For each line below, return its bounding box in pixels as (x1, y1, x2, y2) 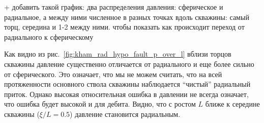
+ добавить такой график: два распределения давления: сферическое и (4, 2, 223, 12)
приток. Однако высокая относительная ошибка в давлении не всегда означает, (4, 88, 249, 99)
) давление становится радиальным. (70, 108, 181, 119)
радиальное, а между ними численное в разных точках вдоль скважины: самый (4, 11, 249, 22)
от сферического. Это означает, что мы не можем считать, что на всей (4, 68, 222, 79)
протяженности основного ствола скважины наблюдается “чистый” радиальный (4, 79, 251, 89)
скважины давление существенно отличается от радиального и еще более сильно (4, 58, 254, 69)
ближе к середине (205, 99, 260, 109)
